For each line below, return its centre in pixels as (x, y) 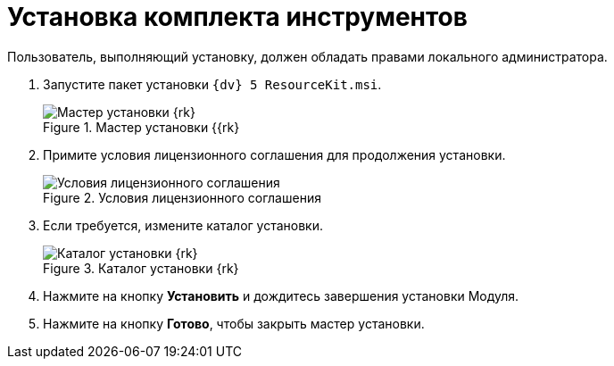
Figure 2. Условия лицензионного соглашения (182, 197)
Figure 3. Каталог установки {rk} (141, 268)
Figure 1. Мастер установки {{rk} (141, 127)
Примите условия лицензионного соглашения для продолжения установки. (274, 154)
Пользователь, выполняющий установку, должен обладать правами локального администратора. (307, 56)
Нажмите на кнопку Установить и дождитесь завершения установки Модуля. (281, 295)
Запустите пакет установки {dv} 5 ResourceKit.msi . (212, 84)
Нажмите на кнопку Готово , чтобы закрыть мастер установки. (234, 323)
